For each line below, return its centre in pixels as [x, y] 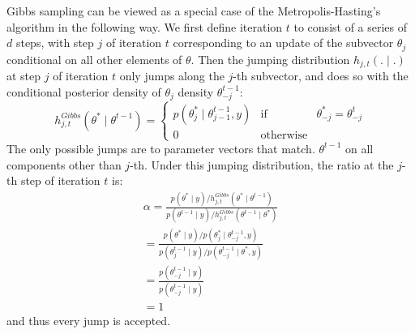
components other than [64, 164]
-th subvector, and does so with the [321, 76]
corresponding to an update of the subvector [283, 43]
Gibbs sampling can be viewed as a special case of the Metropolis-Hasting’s [194, 11]
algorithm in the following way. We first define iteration [145, 26]
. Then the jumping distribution [270, 59]
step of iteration [60, 180]
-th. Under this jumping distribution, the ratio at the [262, 164]
